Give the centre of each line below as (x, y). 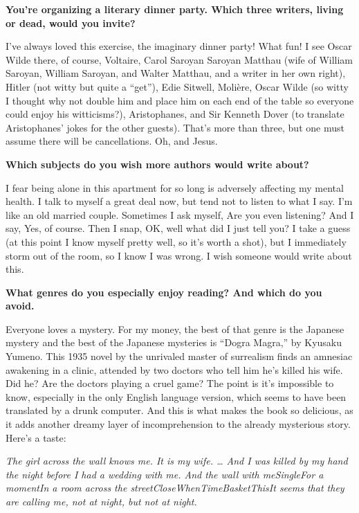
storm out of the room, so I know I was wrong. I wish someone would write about (179, 255)
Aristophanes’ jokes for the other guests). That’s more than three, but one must (175, 127)
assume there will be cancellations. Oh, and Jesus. (112, 141)
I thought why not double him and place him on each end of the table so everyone (180, 100)
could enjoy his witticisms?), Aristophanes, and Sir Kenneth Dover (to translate (175, 114)
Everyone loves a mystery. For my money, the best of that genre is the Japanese (175, 328)
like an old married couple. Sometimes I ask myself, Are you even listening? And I (180, 214)
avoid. (20, 306)
